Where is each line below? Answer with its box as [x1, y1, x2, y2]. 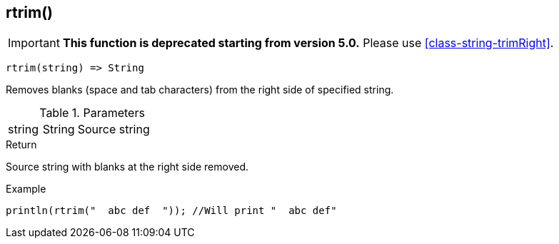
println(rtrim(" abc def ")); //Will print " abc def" [6, 205, 337, 217]
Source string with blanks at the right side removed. [6, 161, 249, 173]
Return [6, 138, 37, 151]
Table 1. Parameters [39, 106, 145, 121]
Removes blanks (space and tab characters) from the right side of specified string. [6, 83, 394, 96]
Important [8, 36, 60, 51]
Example [6, 183, 46, 195]
